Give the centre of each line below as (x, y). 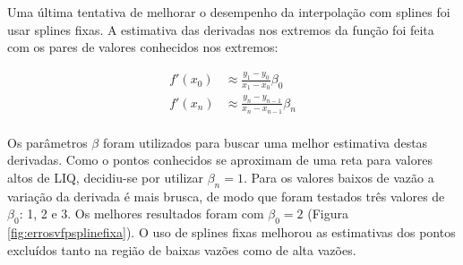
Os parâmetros (47, 142)
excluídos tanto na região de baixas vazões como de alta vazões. (182, 249)
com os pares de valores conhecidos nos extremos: (143, 47)
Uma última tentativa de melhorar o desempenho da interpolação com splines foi (229, 12)
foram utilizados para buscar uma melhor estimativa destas (265, 142)
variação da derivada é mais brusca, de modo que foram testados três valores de (226, 196)
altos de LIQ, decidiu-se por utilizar (105, 178)
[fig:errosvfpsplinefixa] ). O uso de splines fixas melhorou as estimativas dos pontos (231, 232)
